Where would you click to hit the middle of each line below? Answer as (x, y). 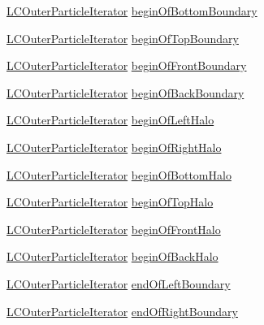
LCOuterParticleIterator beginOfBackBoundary (126, 92)
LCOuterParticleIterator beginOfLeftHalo (110, 120)
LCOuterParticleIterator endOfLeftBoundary (119, 283)
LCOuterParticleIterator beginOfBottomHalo (119, 174)
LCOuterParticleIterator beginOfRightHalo (114, 147)
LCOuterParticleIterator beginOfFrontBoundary (127, 65)
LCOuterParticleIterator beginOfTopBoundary (123, 38)
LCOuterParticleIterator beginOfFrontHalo (114, 229)
